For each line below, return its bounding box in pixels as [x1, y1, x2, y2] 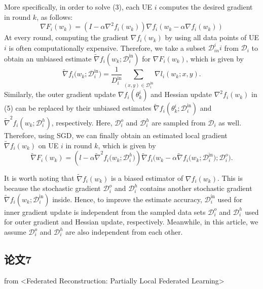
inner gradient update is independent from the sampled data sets [4, 206, 206, 217]
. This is [217, 173, 243, 183]
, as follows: [36, 11, 73, 22]
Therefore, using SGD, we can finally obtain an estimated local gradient [4, 130, 228, 141]
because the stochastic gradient [4, 183, 101, 194]
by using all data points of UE [165, 32, 259, 43]
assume [4, 227, 26, 237]
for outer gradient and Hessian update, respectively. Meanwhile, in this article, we [4, 216, 258, 227]
